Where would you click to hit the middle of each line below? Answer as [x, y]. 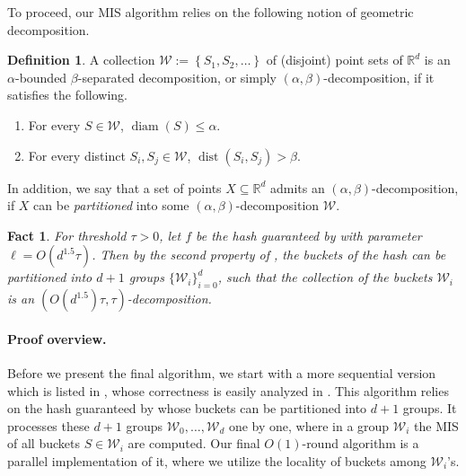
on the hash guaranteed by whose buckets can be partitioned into [187, 408]
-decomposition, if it [379, 77]
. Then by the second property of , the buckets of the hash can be [269, 255]
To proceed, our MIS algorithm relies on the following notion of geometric [211, 12]
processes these [48, 425]
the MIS [436, 425]
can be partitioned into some [111, 205]
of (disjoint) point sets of [334, 60]
